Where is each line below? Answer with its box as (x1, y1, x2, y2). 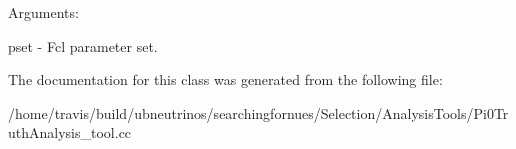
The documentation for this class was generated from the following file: (8, 69, 443, 90)
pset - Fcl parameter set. (8, 35, 158, 56)
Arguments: (8, 2, 79, 22)
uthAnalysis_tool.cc (8, 122, 132, 143)
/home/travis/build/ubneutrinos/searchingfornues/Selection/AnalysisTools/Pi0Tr (8, 102, 509, 123)
